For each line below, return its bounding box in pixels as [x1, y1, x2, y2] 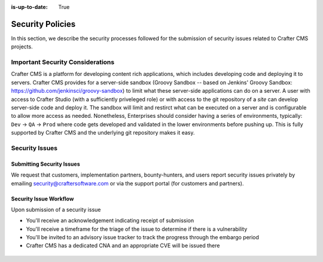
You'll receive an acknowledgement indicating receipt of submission [26, 217, 194, 224]
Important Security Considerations [11, 58, 115, 66]
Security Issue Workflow [11, 195, 74, 202]
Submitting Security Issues [11, 160, 80, 167]
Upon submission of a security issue [11, 206, 101, 213]
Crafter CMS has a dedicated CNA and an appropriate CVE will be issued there [26, 242, 220, 249]
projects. [11, 43, 33, 50]
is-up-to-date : [11, 4, 48, 10]
